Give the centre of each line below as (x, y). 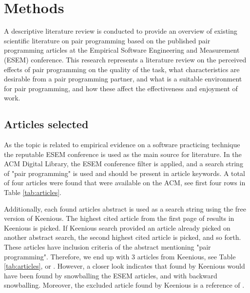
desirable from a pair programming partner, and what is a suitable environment (123, 79)
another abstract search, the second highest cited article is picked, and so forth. (123, 237)
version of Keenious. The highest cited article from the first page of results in (119, 218)
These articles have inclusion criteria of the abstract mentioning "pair (107, 247)
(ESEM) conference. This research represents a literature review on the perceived (125, 59)
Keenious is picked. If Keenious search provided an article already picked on (117, 227)
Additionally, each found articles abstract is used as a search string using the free (125, 208)
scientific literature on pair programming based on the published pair (107, 40)
